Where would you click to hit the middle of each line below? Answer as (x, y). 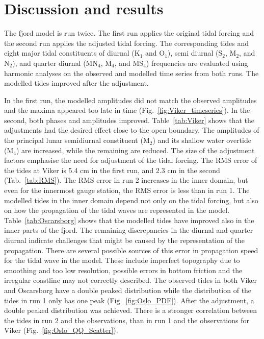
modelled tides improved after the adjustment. (76, 83)
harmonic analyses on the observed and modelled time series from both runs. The (131, 73)
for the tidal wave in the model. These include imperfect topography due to (122, 260)
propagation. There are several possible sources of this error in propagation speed (131, 250)
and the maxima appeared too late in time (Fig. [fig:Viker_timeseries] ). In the (127, 110)
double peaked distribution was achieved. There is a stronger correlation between (130, 310)
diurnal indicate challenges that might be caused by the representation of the (125, 240)
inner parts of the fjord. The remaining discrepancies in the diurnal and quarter (129, 230)
